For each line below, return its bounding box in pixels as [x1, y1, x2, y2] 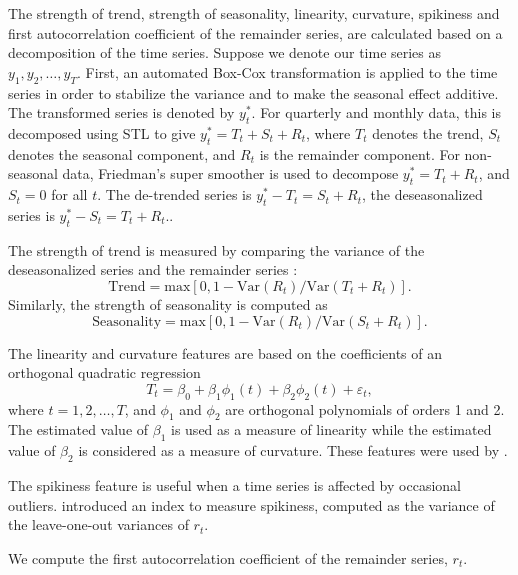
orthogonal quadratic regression [8, 362, 201, 383]
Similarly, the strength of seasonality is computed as [8, 293, 328, 314]
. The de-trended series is [97, 184, 252, 205]
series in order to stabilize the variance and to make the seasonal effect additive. [8, 82, 499, 103]
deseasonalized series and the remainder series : [8, 259, 298, 280]
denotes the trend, [372, 122, 484, 143]
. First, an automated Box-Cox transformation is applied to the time [76, 61, 498, 82]
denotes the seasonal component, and [8, 143, 236, 164]
